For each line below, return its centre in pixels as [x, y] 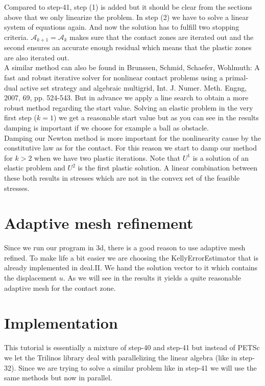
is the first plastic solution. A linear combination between [168, 168]
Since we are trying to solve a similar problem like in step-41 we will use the [137, 367]
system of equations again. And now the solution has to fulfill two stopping [122, 27]
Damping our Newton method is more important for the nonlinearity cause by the [133, 137]
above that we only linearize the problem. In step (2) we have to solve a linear [126, 17]
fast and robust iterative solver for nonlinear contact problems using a [114, 78]
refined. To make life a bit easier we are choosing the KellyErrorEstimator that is [131, 257]
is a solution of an [221, 157]
